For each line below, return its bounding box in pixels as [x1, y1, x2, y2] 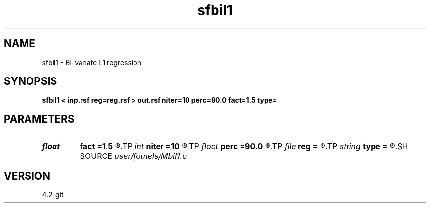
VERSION [4, 169, 51, 182]
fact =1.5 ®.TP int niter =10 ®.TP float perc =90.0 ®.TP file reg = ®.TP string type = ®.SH [80, 141, 408, 152]
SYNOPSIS [4, 75, 57, 88]
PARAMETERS [4, 112, 75, 125]
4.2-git [42, 190, 64, 199]
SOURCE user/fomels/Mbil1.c [80, 151, 187, 161]
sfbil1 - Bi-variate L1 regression [42, 58, 141, 67]
